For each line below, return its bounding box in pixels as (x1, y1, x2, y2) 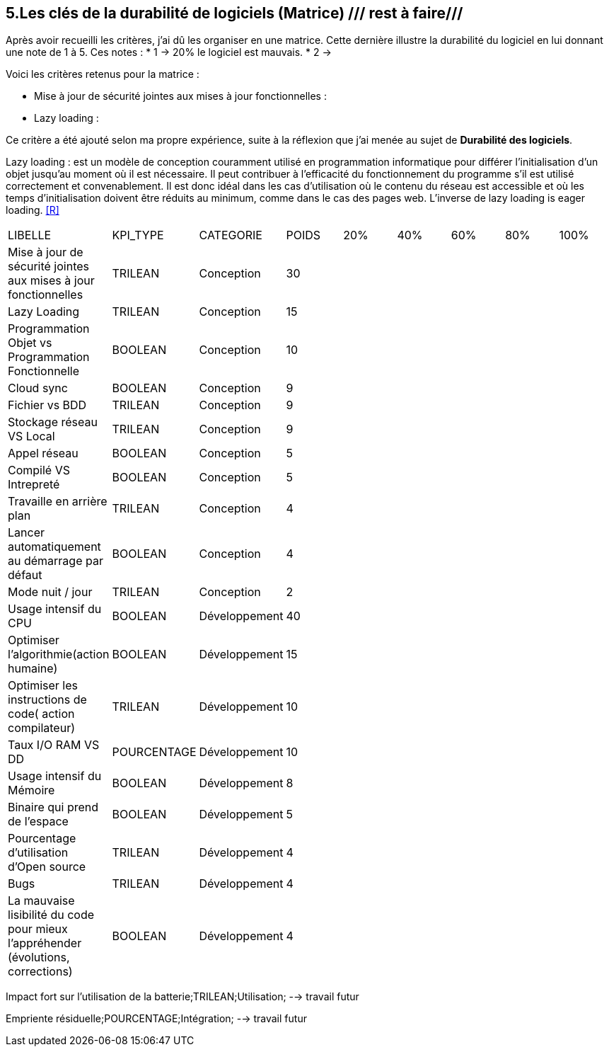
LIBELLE (8, 228, 52, 243)
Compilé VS (8, 463, 70, 478)
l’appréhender (8, 936, 82, 951)
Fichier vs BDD (8, 398, 87, 413)
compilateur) (8, 721, 76, 736)
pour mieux (8, 922, 68, 937)
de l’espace (8, 814, 69, 829)
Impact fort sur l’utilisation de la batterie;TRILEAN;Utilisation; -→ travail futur (6, 990, 359, 1003)
